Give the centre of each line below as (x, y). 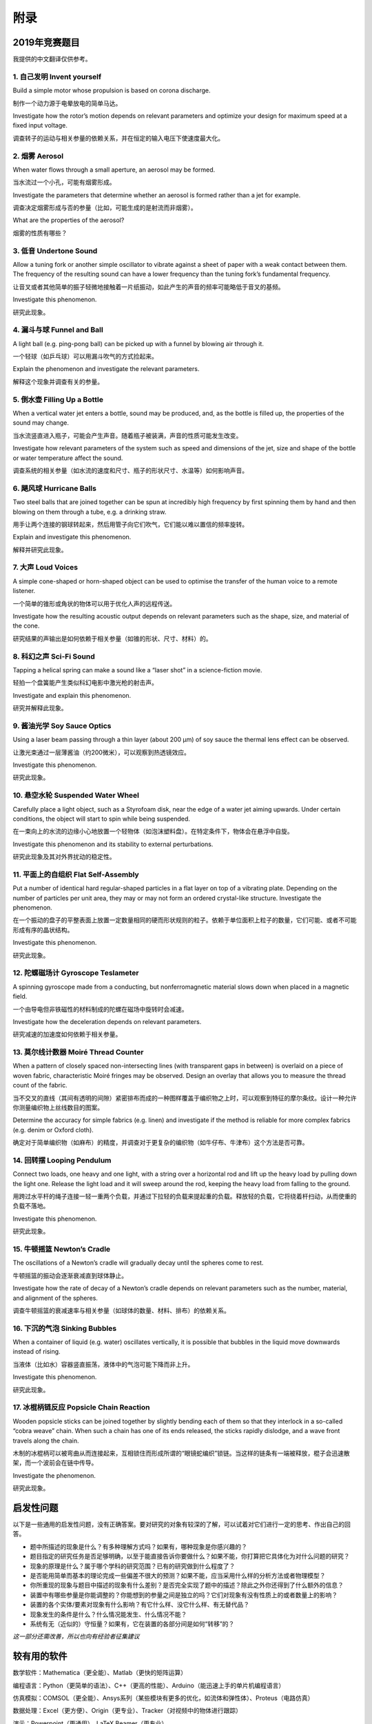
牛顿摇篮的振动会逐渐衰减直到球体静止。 (70, 1275)
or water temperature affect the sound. (68, 458)
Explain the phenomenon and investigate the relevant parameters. (106, 369)
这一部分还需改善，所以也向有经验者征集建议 (76, 1636)
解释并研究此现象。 (40, 550)
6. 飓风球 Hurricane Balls (54, 488)
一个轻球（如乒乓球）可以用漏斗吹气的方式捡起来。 (85, 357)
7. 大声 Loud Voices (45, 568)
